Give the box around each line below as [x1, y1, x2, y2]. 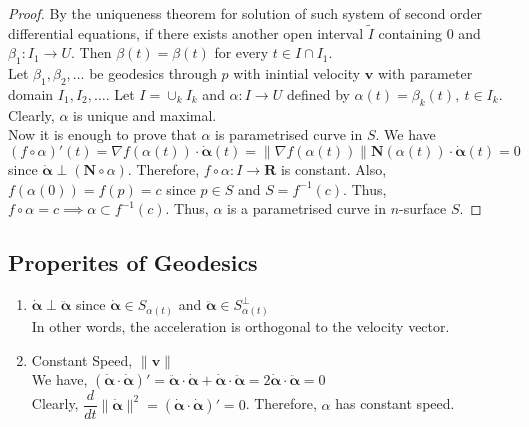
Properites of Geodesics [8, 247, 258, 278]
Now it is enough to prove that [8, 124, 197, 145]
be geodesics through [89, 63, 217, 84]
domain [8, 84, 54, 104]
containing [378, 22, 442, 43]
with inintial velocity [233, 63, 361, 84]
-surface [399, 198, 447, 219]
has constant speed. [335, 393, 455, 414]
